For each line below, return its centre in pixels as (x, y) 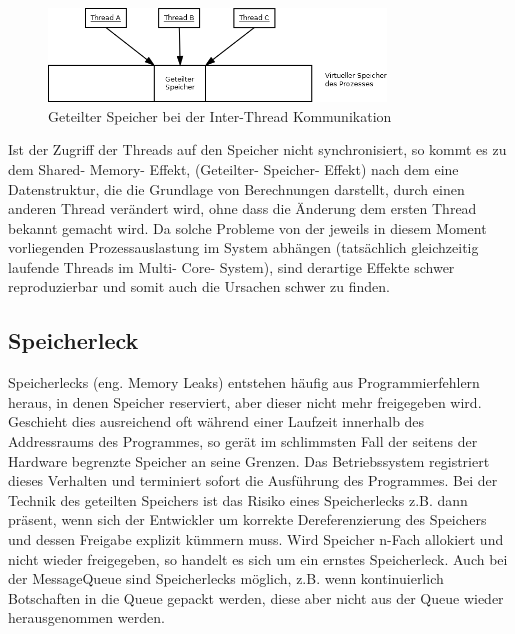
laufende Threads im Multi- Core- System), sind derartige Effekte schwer (231, 266)
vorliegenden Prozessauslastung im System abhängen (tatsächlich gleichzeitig (243, 247)
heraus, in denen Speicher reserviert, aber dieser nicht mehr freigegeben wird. (245, 401)
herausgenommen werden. (86, 617)
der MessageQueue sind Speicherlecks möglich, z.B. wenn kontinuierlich (226, 578)
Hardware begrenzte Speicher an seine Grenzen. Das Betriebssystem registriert (249, 460)
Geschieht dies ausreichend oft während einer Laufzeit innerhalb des (216, 421)
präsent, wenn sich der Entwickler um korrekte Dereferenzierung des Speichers (247, 519)
